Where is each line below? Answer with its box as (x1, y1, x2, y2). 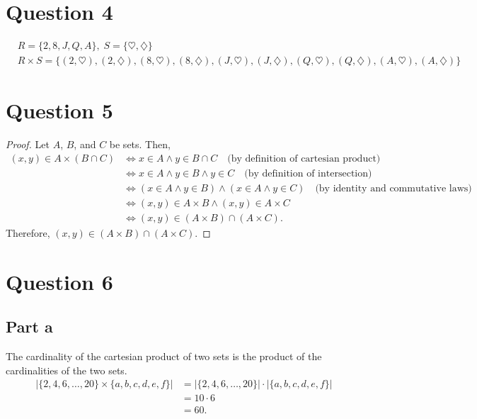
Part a (6, 315, 53, 337)
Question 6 (6, 267, 113, 296)
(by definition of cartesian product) (227, 153, 381, 164)
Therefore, (6, 225, 50, 240)
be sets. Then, (109, 137, 171, 152)
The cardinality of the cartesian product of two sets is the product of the (6, 349, 322, 364)
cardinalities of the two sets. (6, 362, 127, 377)
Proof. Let (6, 137, 50, 152)
